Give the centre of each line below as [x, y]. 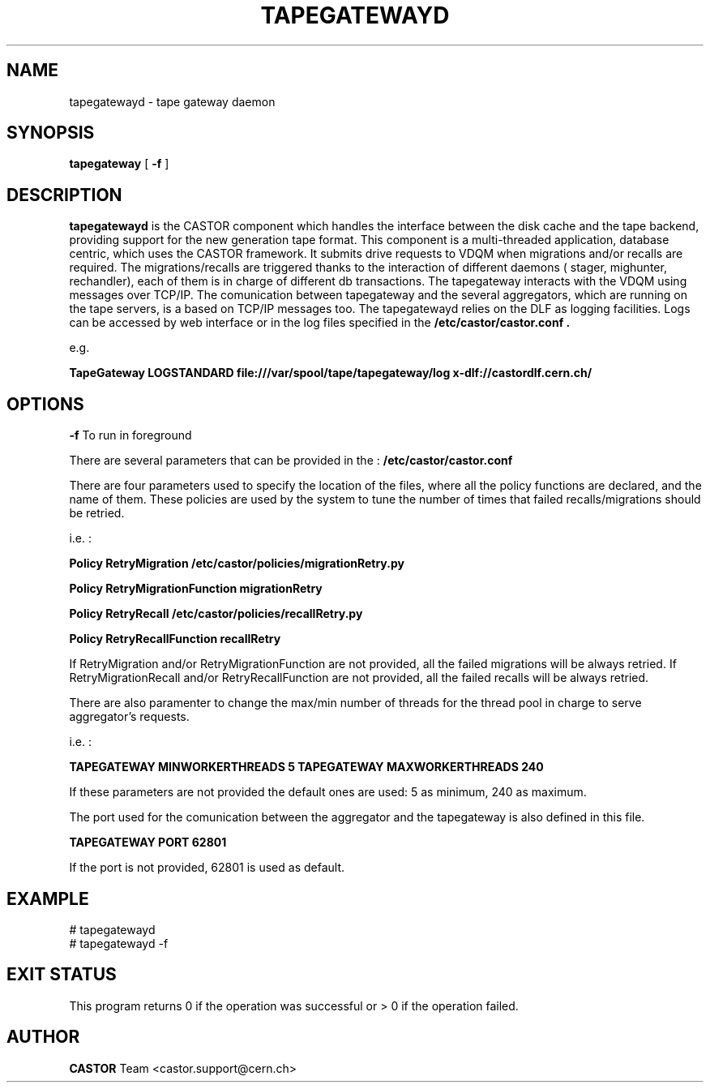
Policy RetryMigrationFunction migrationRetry [196, 589]
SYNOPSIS [51, 133]
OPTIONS [45, 404]
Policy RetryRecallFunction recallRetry [175, 639]
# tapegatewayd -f [119, 943]
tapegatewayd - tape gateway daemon [172, 101]
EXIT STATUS [62, 975]
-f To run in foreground [130, 435]
